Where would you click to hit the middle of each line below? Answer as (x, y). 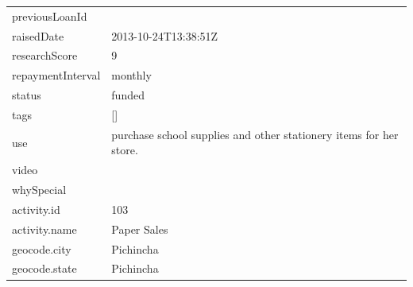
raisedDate (38, 35)
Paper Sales (140, 229)
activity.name (44, 229)
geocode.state (44, 268)
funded (128, 95)
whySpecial (39, 190)
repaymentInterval (56, 75)
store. (125, 150)
